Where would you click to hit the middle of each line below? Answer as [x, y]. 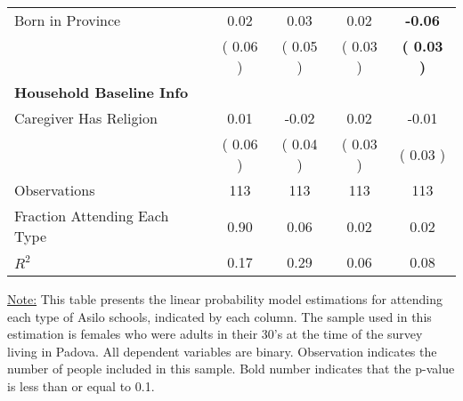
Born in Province [68, 20]
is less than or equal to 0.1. [81, 385]
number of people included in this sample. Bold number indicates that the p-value [231, 369]
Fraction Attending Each [92, 216]
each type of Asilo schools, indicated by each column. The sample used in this [219, 316]
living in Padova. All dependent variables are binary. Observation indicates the [222, 351]
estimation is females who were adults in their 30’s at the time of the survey [215, 334]
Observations [55, 190]
